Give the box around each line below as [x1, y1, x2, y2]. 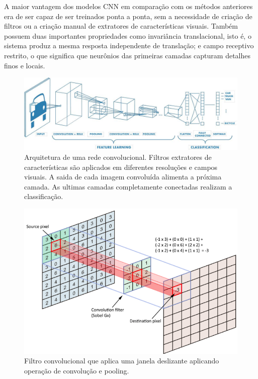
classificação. [24, 191, 63, 202]
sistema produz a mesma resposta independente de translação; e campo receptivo [4, 40, 254, 51]
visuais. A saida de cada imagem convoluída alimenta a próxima [24, 171, 222, 182]
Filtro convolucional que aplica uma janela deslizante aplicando [24, 355, 219, 366]
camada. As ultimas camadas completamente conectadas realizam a [24, 181, 232, 192]
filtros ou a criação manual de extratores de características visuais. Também [4, 21, 238, 31]
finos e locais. [4, 60, 45, 70]
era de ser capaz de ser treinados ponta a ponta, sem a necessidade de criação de [4, 11, 252, 21]
